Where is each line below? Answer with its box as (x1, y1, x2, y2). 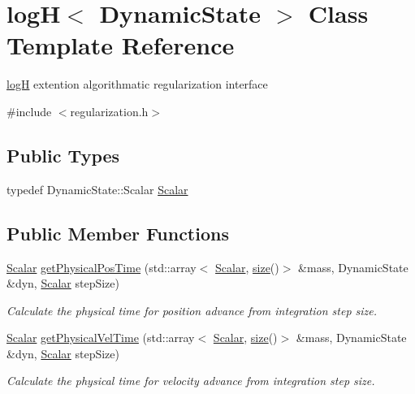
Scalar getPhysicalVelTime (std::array (6, 329, 195, 346)
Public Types (6, 142, 120, 167)
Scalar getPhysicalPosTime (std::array (6, 258, 197, 275)
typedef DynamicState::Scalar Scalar (6, 180, 188, 197)
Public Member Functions (6, 220, 229, 245)
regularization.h (70, 102, 149, 119)
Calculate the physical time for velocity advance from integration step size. (6, 372, 375, 389)
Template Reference (6, 28, 235, 62)
